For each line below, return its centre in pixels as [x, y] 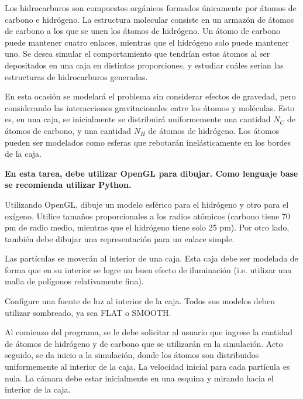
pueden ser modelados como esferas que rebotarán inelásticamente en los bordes [148, 142]
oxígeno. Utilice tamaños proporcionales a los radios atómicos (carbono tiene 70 [147, 216]
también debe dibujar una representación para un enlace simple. [120, 238]
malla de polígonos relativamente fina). [74, 281]
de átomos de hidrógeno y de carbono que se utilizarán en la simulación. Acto [144, 343]
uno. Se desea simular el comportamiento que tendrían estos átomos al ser [137, 54]
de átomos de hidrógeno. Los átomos [214, 130]
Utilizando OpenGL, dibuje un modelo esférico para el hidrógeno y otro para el [147, 204]
